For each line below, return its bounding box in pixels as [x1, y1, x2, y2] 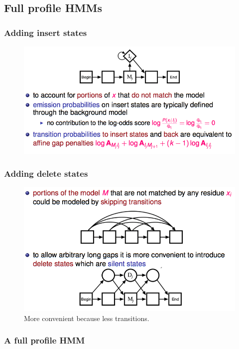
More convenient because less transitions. [24, 313, 149, 323]
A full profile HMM [4, 334, 85, 347]
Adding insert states [4, 26, 87, 38]
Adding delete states [4, 167, 88, 179]
